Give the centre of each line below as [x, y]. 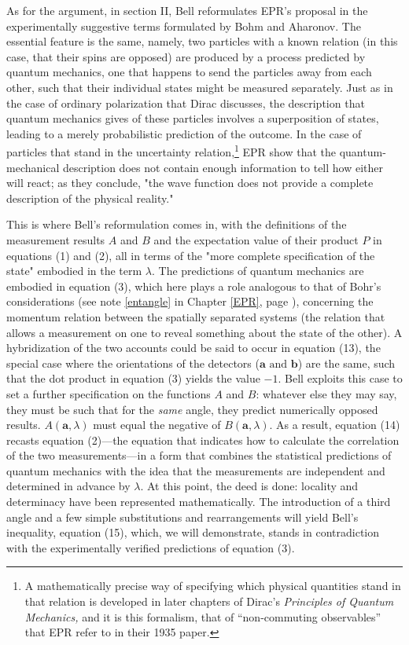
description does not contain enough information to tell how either [223, 167]
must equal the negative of [157, 425]
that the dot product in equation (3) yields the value [133, 378]
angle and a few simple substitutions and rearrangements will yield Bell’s [182, 517]
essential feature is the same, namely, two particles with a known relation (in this [202, 41]
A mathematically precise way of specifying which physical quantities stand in [213, 586]
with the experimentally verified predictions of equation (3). [151, 547]
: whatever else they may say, [326, 393]
